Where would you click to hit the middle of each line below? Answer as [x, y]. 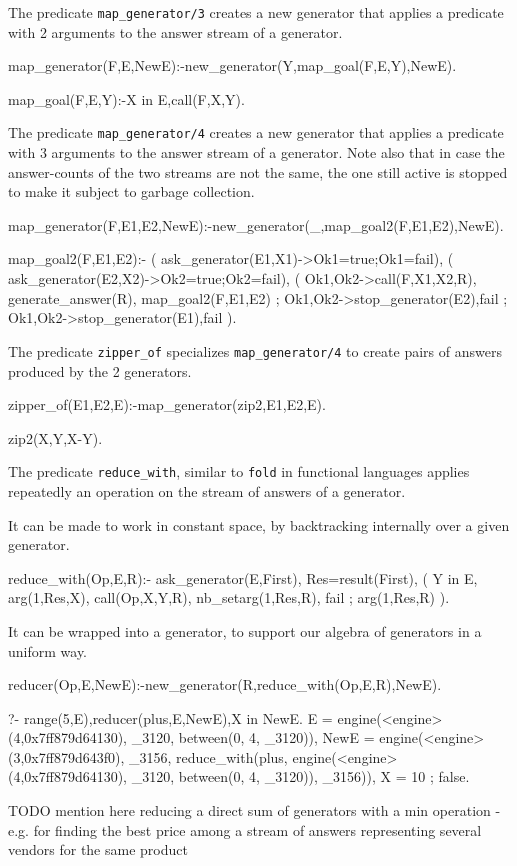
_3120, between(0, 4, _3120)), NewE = [253, 737]
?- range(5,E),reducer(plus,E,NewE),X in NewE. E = [170, 717]
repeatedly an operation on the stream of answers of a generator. [207, 490]
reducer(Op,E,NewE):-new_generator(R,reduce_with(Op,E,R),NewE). [225, 684]
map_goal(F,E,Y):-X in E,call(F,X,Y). [126, 98]
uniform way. [48, 650]
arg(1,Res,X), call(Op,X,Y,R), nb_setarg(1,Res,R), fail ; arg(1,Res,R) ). [229, 597]
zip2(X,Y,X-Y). [55, 437]
